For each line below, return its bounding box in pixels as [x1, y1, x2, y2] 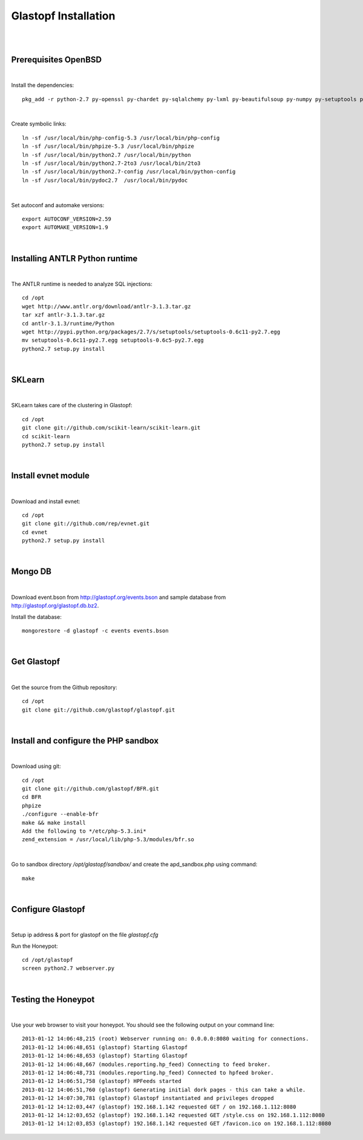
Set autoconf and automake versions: [11, 201, 105, 208]
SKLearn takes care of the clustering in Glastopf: [11, 402, 132, 409]
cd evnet [22, 528, 48, 536]
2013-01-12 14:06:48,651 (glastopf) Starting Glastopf [22, 1044, 188, 1051]
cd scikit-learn [22, 433, 70, 439]
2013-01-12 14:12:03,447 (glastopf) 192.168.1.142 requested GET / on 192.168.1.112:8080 [22, 1103, 296, 1110]
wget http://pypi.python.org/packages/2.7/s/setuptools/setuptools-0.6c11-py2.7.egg [22, 328, 281, 335]
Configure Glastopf [11, 904, 85, 915]
